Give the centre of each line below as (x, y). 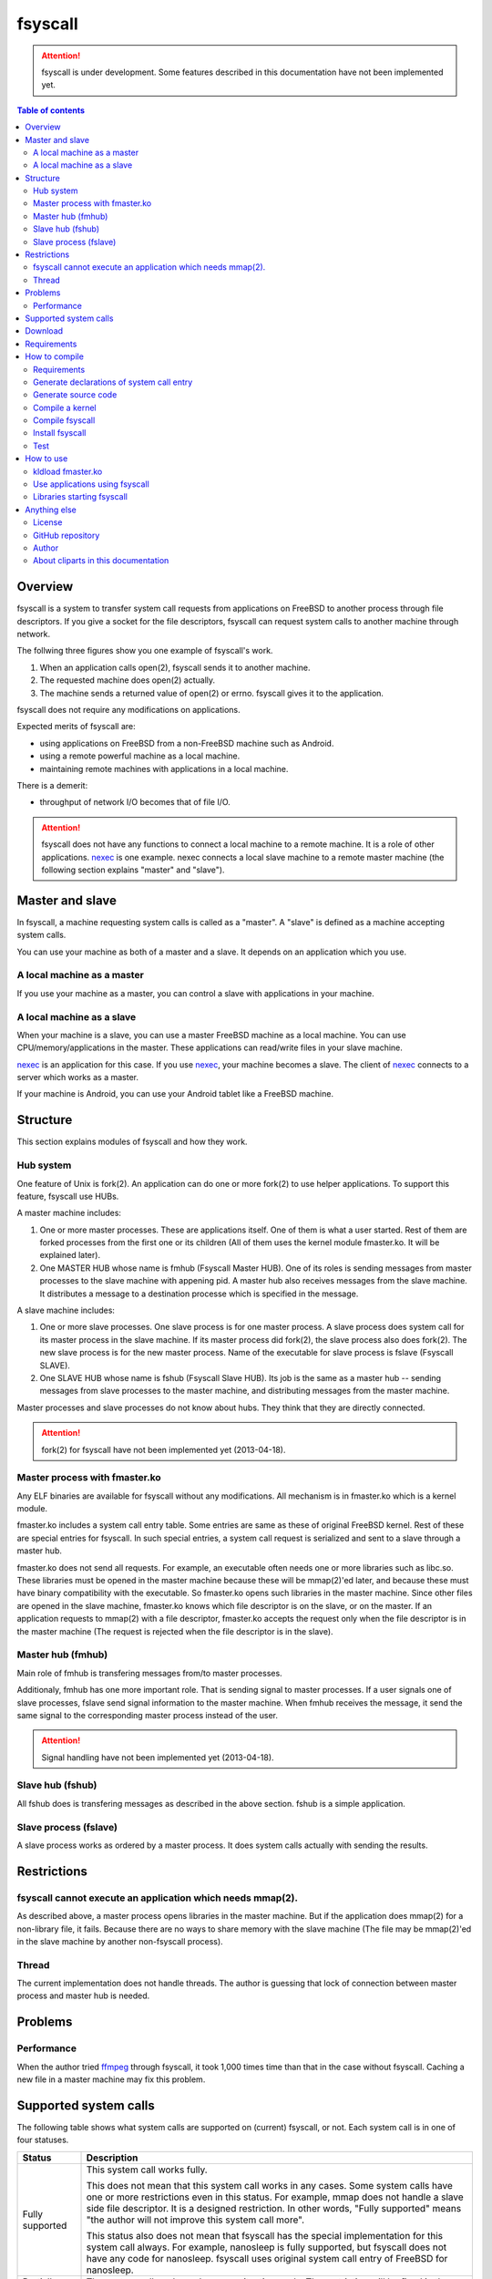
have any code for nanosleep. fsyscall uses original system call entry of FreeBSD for (267, 2258)
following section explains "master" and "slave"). (133, 870)
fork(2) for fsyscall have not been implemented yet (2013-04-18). (164, 1449)
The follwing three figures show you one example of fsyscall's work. (145, 651)
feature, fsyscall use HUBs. (68, 1196)
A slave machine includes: (66, 1310)
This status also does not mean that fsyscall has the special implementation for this (265, 2235)
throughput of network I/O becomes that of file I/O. (135, 802)
